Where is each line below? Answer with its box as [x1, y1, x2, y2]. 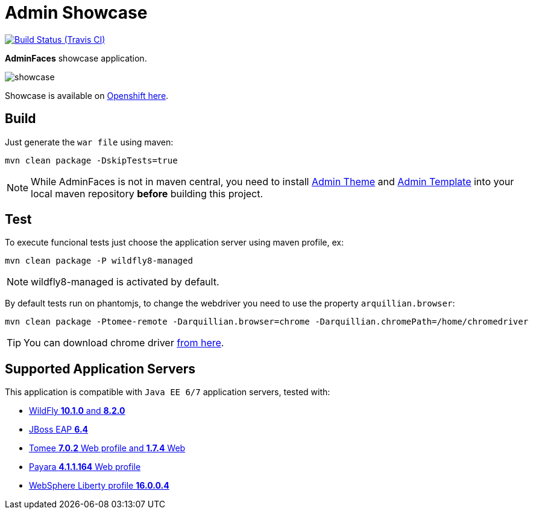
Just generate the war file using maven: [5, 136, 174, 147]
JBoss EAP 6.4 [29, 424, 89, 435]
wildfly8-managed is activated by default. [31, 276, 219, 288]
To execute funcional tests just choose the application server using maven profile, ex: [5, 237, 344, 248]
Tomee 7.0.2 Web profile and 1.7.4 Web [29, 443, 186, 454]
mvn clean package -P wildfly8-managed [5, 256, 193, 266]
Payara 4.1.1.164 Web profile [29, 462, 141, 472]
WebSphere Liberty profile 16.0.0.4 [29, 480, 169, 491]
